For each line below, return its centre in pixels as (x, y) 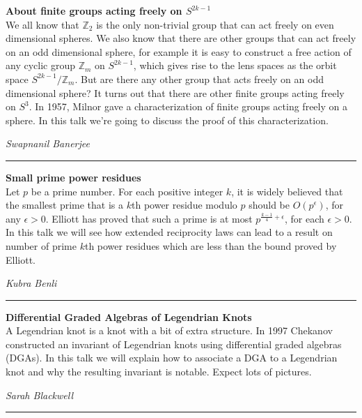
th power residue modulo (184, 205)
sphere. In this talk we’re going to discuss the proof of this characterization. (167, 120)
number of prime (41, 245)
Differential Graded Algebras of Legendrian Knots (129, 316)
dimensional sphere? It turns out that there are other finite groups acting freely (175, 92)
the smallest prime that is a (65, 205)
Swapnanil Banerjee (48, 143)
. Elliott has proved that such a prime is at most (149, 218)
